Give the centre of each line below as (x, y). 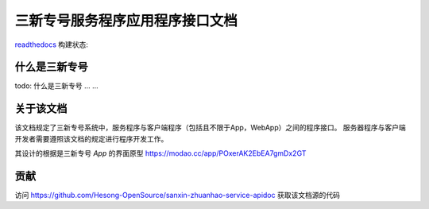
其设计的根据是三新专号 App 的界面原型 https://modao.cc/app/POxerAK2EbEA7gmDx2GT (160, 153)
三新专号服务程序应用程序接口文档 (126, 21)
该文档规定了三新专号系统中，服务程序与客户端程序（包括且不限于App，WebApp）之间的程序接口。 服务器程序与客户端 (210, 128)
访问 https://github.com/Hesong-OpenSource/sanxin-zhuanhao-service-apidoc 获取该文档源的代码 (178, 195)
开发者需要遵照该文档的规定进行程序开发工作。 (91, 138)
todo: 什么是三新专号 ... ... (56, 86)
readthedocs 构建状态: (52, 45)
